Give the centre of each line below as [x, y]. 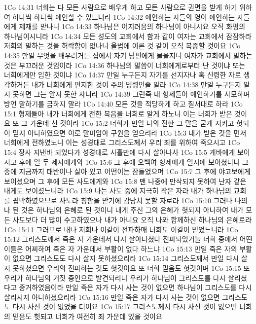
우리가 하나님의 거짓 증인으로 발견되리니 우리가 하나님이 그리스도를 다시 [115, 277]
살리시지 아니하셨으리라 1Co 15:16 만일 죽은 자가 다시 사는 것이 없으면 [112, 297]
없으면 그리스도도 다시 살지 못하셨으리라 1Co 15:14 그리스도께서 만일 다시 [126, 258]
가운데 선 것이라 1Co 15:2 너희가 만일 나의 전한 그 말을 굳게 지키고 [132, 123]
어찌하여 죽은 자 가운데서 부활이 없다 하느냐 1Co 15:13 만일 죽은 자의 [131, 248]
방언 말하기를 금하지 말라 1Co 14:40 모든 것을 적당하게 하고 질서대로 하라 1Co [123, 103]
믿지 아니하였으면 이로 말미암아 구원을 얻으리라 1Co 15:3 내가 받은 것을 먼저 [129, 132]
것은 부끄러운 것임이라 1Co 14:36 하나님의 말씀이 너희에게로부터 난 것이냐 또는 [125, 65]
